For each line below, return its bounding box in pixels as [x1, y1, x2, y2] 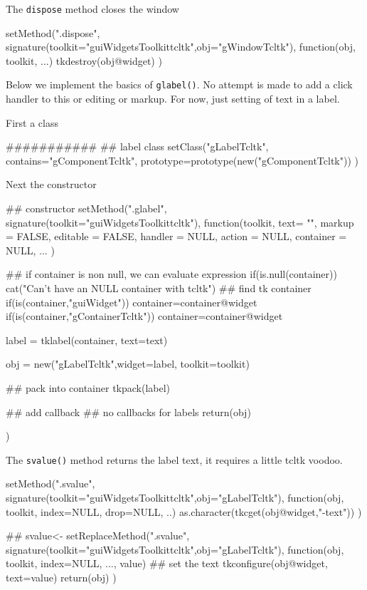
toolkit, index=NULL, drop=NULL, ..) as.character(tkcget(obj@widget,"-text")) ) [6, 504, 362, 519]
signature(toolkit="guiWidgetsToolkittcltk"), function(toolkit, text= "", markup [6, 214, 354, 229]
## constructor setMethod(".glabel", [6, 201, 167, 216]
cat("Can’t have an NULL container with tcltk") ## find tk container [6, 281, 312, 296]
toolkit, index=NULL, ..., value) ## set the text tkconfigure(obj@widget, [6, 556, 328, 571]
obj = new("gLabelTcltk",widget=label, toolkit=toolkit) [6, 356, 250, 371]
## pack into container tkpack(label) [6, 381, 171, 395]
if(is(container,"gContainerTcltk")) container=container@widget [6, 309, 283, 324]
